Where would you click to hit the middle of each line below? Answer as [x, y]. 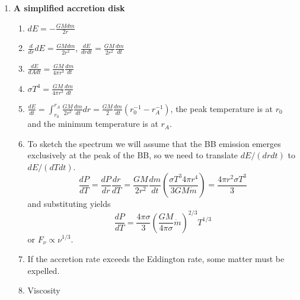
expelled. [44, 270]
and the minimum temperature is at [93, 124]
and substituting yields [69, 204]
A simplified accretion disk [69, 8]
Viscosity [44, 290]
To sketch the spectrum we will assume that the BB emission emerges [154, 143]
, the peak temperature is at [222, 108]
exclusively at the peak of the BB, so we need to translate [133, 155]
